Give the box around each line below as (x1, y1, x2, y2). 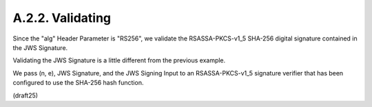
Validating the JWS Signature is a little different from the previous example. (12, 56, 226, 64)
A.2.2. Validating (12, 10, 112, 25)
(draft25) (12, 91, 38, 99)
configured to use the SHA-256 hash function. (12, 79, 144, 87)
